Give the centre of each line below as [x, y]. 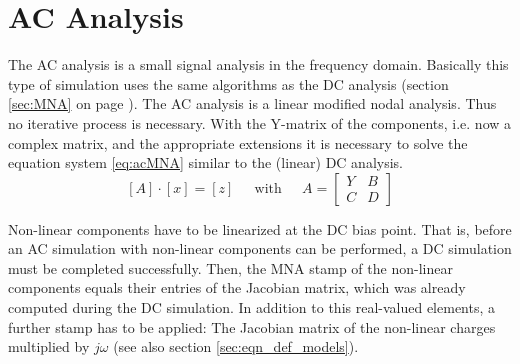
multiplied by [49, 346]
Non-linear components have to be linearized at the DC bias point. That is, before [260, 228]
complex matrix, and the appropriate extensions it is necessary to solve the [238, 142]
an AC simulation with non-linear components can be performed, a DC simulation [260, 248]
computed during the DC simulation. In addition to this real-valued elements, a [252, 307]
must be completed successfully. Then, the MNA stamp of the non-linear [230, 267]
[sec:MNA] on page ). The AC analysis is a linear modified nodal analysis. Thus [252, 103]
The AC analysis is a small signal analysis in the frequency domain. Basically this [258, 64]
